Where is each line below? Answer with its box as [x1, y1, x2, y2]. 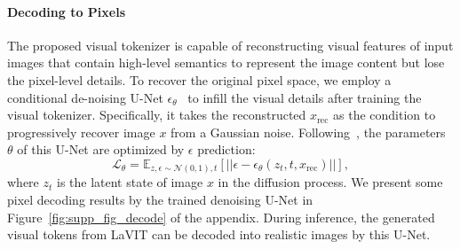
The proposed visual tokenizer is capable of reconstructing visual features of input [7, 35, 454, 54]
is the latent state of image [56, 173, 203, 191]
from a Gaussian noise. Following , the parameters [171, 122, 446, 141]
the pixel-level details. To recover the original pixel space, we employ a [7, 70, 392, 89]
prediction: [197, 140, 256, 159]
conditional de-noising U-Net [7, 88, 163, 106]
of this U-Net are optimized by [17, 140, 185, 159]
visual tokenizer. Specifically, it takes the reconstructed [7, 105, 306, 124]
